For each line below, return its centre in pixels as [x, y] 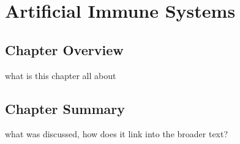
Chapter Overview [64, 49]
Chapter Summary [65, 108]
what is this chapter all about [61, 75]
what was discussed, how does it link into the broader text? [117, 134]
